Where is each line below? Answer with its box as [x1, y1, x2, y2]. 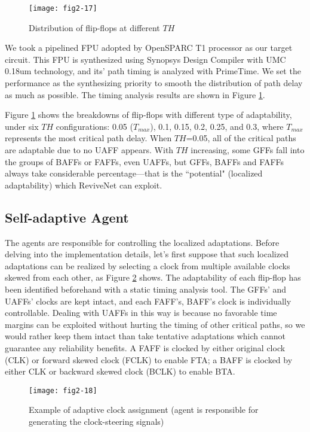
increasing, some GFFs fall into [191, 144, 305, 156]
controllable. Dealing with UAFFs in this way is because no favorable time [5, 306, 277, 319]
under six [5, 120, 39, 132]
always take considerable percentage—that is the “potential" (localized [5, 167, 263, 180]
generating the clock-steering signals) [29, 415, 164, 427]
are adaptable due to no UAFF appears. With [5, 144, 174, 156]
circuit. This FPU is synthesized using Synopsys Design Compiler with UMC [5, 53, 286, 65]
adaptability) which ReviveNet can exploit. [5, 178, 162, 191]
